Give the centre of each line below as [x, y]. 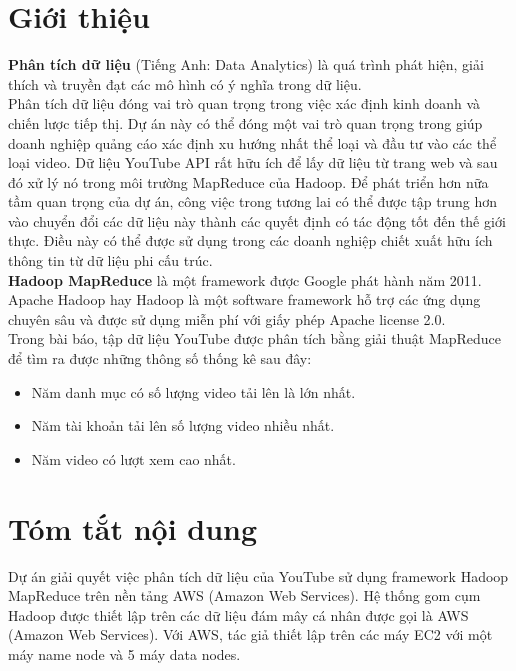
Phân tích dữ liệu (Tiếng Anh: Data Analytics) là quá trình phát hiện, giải [246, 64]
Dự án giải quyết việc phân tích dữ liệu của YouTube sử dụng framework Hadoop [258, 575]
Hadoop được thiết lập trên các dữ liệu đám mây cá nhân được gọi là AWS [238, 614]
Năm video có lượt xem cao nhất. [133, 458]
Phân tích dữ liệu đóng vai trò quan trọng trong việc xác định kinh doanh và [244, 103]
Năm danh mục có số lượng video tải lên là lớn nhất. [193, 391]
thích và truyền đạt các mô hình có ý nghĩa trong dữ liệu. [185, 83]
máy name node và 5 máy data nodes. [124, 653]
